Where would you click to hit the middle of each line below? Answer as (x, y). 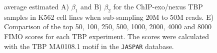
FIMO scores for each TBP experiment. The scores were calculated (107, 36)
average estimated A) (36, 6)
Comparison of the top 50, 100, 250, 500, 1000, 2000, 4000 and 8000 (108, 26)
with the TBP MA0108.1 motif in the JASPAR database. (89, 46)
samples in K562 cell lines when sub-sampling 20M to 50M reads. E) (109, 17)
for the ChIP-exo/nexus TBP (158, 6)
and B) (91, 6)
